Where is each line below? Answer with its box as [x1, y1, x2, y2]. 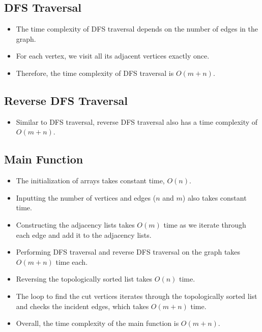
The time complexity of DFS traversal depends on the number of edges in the [16, 23, 258, 34]
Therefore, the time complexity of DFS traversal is [16, 67, 174, 78]
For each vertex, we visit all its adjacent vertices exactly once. [16, 50, 210, 61]
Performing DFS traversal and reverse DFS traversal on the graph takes [16, 246, 241, 257]
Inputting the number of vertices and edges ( [16, 192, 156, 203]
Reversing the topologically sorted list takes [16, 273, 153, 284]
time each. [55, 256, 88, 267]
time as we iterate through [163, 219, 246, 230]
